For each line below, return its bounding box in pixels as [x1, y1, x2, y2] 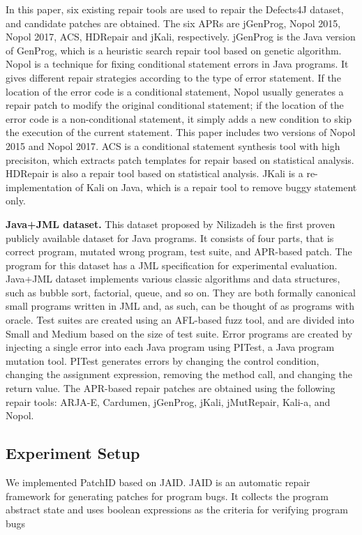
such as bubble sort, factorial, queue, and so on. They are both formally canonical [6, 285, 356, 299]
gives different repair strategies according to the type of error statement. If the [6, 70, 341, 84]
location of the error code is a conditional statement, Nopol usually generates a [6, 84, 344, 98]
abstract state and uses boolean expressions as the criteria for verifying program [6, 502, 348, 517]
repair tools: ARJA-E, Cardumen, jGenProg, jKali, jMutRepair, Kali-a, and [6, 394, 331, 409]
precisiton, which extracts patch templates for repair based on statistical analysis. [6, 152, 354, 167]
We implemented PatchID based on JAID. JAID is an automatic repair [6, 475, 310, 490]
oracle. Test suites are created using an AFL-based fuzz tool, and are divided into [6, 312, 354, 327]
